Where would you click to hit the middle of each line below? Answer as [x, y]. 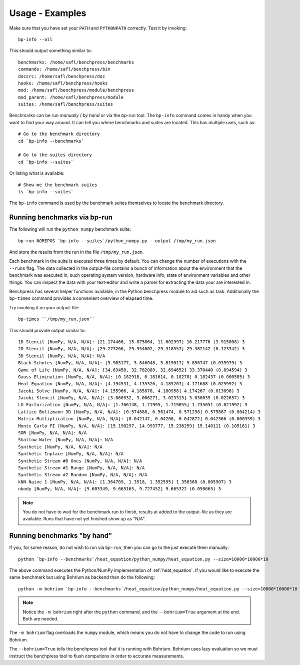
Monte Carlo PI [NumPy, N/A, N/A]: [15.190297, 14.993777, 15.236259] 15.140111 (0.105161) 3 [137, 426]
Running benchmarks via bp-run [61, 217]
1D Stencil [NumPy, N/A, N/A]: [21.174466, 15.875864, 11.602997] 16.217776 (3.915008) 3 [131, 342]
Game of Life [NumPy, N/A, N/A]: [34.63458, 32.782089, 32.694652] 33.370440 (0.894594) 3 [133, 370]
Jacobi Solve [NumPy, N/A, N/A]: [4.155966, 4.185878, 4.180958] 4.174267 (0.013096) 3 [129, 391]
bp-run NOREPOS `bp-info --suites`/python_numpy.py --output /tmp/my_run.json [117, 241]
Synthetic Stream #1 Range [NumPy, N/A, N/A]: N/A [81, 468]
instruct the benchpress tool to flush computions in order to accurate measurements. [97, 656]
